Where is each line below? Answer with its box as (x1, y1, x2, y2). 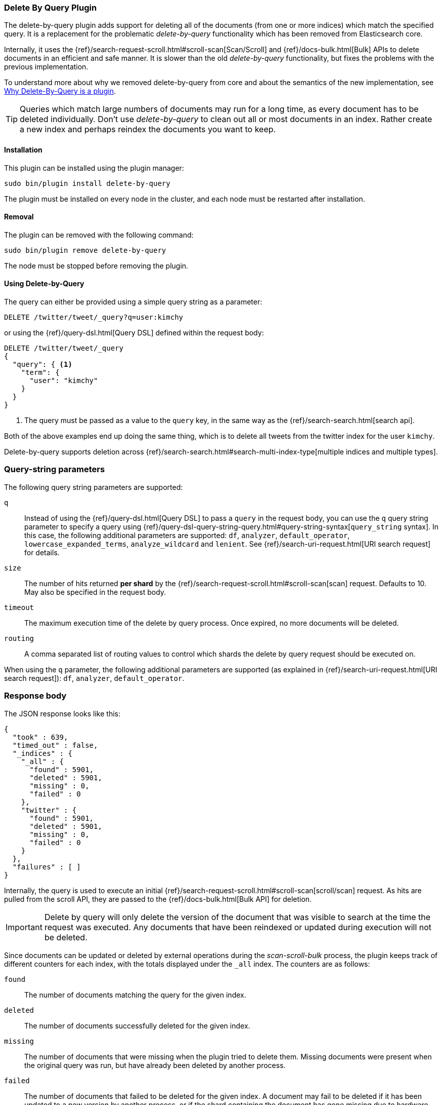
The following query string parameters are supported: (4, 482, 183, 491)
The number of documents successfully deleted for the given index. (24, 1021, 250, 1030)
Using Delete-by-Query (4, 279, 84, 288)
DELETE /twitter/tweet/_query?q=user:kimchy (4, 313, 184, 322)
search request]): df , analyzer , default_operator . (4, 673, 185, 682)
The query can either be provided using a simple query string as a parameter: (4, 297, 262, 307)
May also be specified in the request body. (24, 587, 166, 596)
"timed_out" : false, (12, 741, 98, 749)
